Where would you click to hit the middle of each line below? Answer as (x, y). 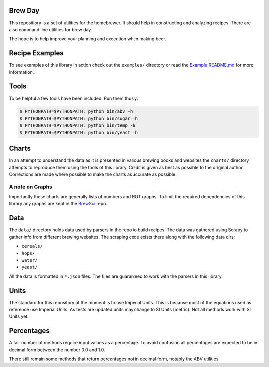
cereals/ (32, 246)
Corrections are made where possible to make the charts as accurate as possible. (93, 174)
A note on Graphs (31, 187)
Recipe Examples (37, 53)
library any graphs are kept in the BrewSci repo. (58, 204)
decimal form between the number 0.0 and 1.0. (57, 350)
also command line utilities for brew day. (51, 29)
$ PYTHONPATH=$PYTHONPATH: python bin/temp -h (77, 125)
